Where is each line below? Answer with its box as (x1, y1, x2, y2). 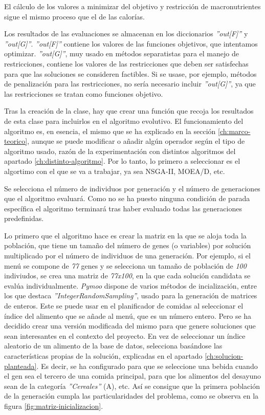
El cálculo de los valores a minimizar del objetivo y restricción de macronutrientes (4, 1, 261, 11)
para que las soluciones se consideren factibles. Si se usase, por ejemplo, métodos (4, 68, 257, 79)
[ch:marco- (218, 125, 251, 136)
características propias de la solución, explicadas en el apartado (4, 351, 203, 361)
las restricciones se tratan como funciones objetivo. (4, 88, 163, 99)
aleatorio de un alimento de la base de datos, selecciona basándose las (4, 340, 223, 351)
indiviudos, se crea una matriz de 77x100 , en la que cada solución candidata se (4, 270, 251, 281)
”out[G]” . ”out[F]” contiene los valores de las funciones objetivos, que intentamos (4, 38, 258, 49)
